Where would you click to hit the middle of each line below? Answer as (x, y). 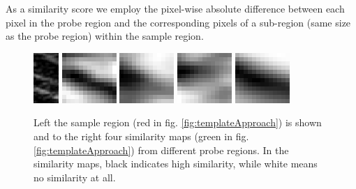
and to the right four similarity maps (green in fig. (141, 136)
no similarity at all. (75, 177)
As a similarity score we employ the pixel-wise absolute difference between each (175, 8)
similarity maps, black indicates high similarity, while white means (176, 164)
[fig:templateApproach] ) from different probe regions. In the (161, 150)
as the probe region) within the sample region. (105, 36)
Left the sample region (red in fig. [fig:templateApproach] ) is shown (178, 122)
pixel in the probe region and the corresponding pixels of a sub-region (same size (178, 22)
